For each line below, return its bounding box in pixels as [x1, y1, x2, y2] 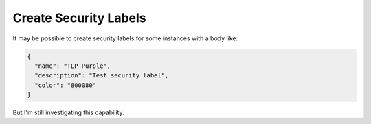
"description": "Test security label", [34, 72, 169, 79]
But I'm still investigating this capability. [12, 108, 125, 116]
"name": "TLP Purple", [34, 62, 111, 70]
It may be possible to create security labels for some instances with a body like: [12, 34, 238, 42]
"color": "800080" [34, 81, 96, 89]
